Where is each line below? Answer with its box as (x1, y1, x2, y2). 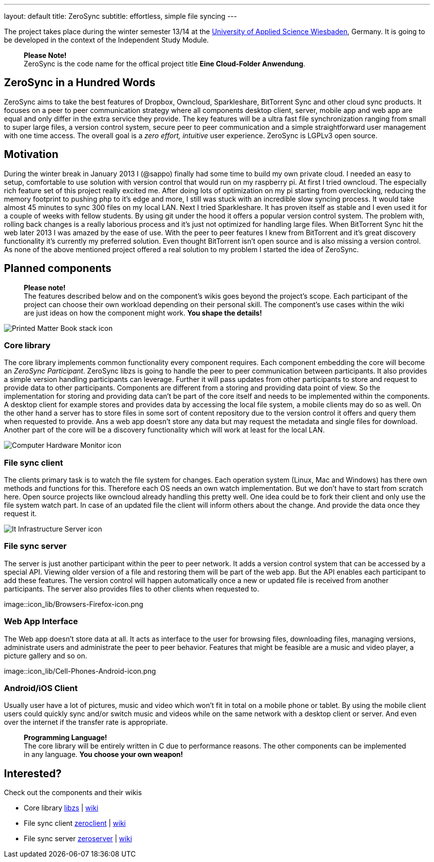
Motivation (4, 148, 58, 161)
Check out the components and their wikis (4, 788, 142, 797)
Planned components (4, 262, 111, 275)
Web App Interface (4, 616, 78, 627)
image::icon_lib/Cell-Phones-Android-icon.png (4, 666, 156, 675)
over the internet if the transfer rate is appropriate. (4, 718, 168, 727)
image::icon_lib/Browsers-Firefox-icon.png (4, 599, 144, 608)
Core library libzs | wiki (24, 804, 99, 812)
